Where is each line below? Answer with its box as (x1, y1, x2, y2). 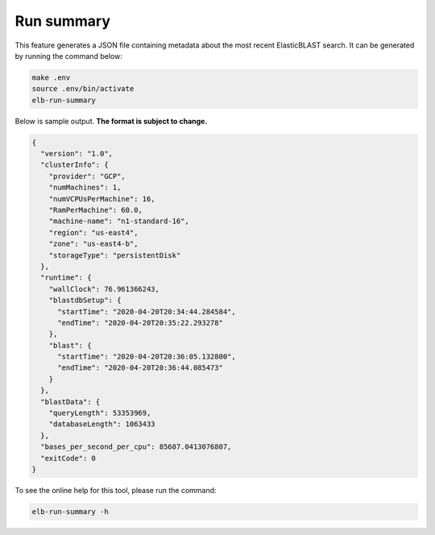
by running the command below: (14, 51, 122, 60)
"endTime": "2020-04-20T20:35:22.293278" (57, 318, 223, 327)
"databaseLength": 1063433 (48, 420, 156, 429)
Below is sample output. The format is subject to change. (14, 116, 208, 126)
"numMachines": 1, (48, 183, 122, 193)
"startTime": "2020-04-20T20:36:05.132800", (57, 352, 237, 362)
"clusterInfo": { (40, 160, 109, 169)
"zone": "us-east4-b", (48, 239, 139, 249)
